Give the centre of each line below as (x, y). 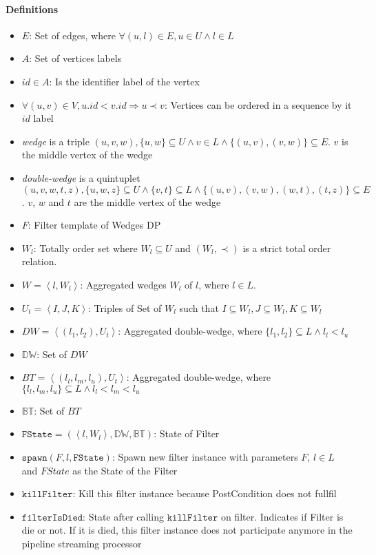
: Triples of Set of (125, 307)
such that (199, 307)
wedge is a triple (55, 141)
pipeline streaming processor (82, 544)
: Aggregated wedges (123, 284)
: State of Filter (187, 433)
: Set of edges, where (72, 35)
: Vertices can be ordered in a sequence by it (258, 104)
